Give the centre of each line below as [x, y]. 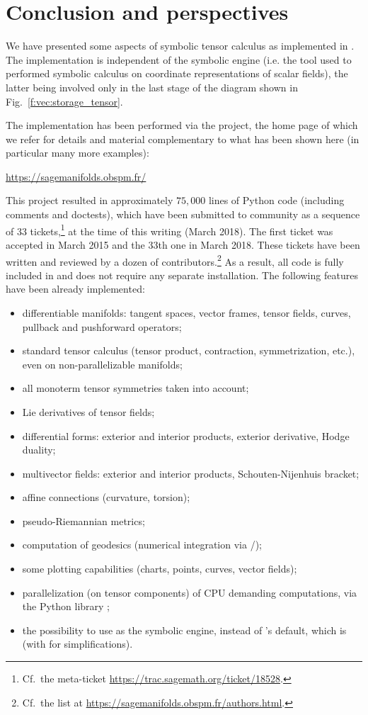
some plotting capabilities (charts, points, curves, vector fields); [160, 569]
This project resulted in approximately [90, 200]
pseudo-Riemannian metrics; [84, 520]
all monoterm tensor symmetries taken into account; [136, 388]
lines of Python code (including [276, 200]
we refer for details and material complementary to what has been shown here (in [183, 139]
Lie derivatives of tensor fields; [88, 411]
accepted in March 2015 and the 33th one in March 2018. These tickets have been [183, 244]
